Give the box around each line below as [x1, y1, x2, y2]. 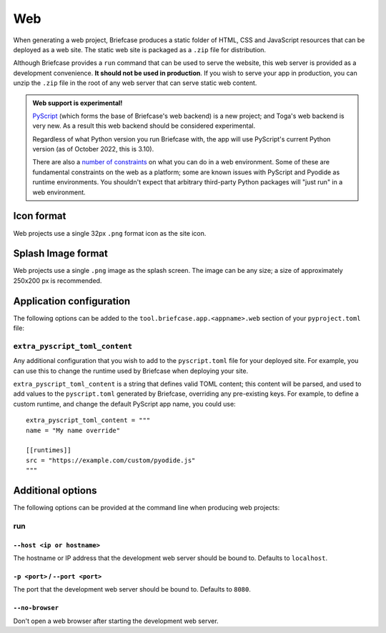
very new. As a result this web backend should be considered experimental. [32, 121, 256, 130]
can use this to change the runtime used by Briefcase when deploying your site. [13, 367, 249, 375]
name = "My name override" [26, 426, 121, 434]
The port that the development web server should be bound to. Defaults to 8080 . [13, 585, 252, 594]
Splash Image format [13, 247, 109, 260]
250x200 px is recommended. [13, 276, 102, 285]
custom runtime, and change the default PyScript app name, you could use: [13, 399, 236, 408]
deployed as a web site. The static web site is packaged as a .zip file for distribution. [13, 45, 267, 54]
